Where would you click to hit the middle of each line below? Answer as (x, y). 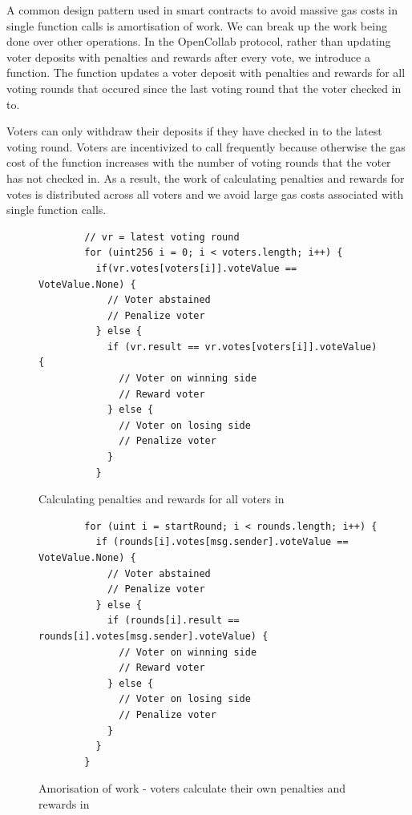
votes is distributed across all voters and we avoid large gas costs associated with (205, 194)
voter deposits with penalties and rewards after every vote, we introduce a (188, 56)
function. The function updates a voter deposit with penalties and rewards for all (206, 73)
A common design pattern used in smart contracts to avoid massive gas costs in (202, 10)
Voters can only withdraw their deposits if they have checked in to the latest (194, 131)
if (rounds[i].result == (173, 621)
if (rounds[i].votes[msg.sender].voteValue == (222, 542)
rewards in (64, 803)
